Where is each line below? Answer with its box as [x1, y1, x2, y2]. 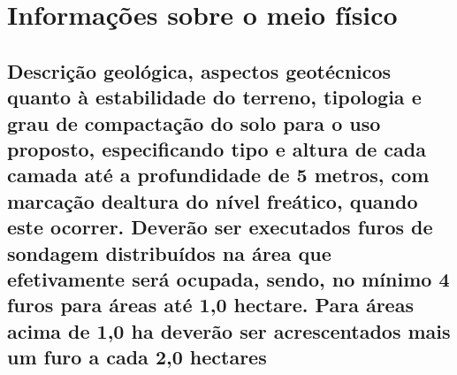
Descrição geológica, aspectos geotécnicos [7, 57, 392, 84]
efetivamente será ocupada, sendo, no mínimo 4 [7, 264, 450, 292]
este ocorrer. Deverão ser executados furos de [7, 213, 433, 241]
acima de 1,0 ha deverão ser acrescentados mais [7, 317, 451, 344]
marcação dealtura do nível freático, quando [7, 187, 418, 214]
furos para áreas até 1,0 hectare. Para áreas [7, 291, 414, 318]
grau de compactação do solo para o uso [7, 109, 381, 136]
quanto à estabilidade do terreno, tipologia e [7, 83, 422, 111]
